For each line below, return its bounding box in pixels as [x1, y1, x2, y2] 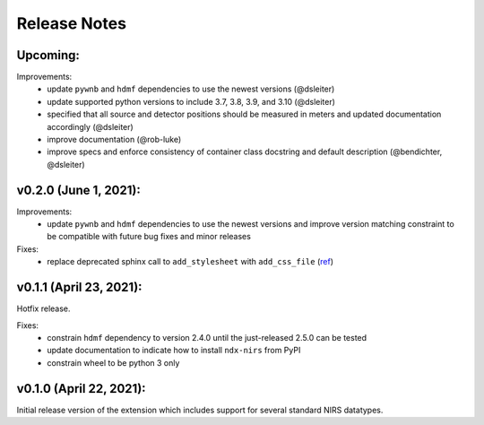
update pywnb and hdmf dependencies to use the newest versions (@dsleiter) [47, 83, 335, 94]
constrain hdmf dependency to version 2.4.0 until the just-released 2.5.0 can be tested [47, 332, 367, 343]
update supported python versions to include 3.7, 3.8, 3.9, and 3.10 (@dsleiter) [47, 96, 336, 107]
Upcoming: [16, 48, 81, 63]
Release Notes [16, 13, 127, 33]
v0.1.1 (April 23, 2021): [16, 280, 143, 295]
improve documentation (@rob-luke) [47, 134, 182, 145]
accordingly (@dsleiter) [47, 121, 134, 132]
